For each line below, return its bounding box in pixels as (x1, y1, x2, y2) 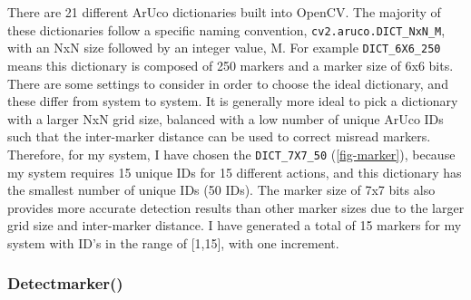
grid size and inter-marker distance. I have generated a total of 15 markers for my (7, 216, 462, 235)
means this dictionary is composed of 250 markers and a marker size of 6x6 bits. (7, 55, 454, 74)
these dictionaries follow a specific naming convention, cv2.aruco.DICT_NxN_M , (7, 20, 446, 39)
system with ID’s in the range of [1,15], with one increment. (7, 233, 339, 252)
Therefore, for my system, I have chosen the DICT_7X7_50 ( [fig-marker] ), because (7, 144, 456, 163)
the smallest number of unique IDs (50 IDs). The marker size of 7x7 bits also (7, 180, 436, 199)
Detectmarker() (7, 272, 123, 295)
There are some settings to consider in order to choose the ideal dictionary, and (7, 73, 448, 92)
